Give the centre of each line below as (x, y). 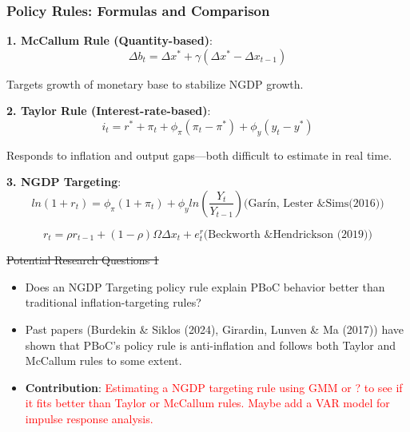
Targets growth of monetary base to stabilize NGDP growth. (155, 83)
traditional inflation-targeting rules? (113, 302)
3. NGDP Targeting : (64, 182)
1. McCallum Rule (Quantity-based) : (109, 40)
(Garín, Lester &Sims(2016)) (314, 203)
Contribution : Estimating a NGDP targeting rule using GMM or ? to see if (214, 387)
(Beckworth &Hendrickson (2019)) (288, 234)
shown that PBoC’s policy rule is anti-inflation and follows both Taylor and (211, 345)
